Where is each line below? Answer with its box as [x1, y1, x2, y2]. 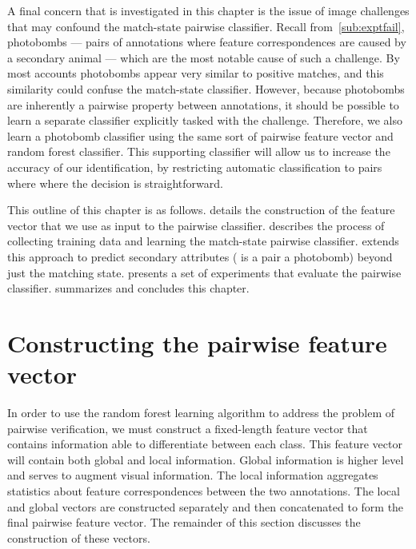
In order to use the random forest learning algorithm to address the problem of [7, 404, 395, 420]
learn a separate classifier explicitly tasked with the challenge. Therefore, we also [7, 112, 403, 129]
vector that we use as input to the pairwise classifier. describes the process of [7, 217, 385, 233]
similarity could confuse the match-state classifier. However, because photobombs [7, 80, 405, 97]
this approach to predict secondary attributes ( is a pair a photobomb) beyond [7, 248, 393, 265]
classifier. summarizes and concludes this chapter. [7, 280, 250, 296]
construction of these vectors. [7, 529, 150, 546]
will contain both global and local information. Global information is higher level [7, 451, 404, 467]
